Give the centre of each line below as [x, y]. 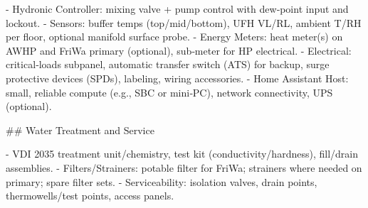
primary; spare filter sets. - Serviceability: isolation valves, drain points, [162, 181]
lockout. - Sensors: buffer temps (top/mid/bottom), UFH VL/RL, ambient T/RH [184, 22]
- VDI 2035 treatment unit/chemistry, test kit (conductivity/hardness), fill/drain [182, 154]
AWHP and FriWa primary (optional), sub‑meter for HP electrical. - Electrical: [179, 50]
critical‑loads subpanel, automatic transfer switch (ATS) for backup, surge [168, 64]
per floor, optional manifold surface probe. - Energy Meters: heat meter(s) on [174, 37]
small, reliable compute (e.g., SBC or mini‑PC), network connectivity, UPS [169, 92]
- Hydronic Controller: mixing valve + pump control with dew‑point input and [177, 9]
